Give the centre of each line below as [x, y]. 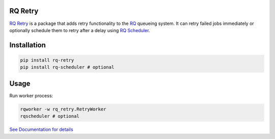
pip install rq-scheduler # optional [67, 67]
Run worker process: [31, 95]
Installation [28, 45]
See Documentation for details [41, 129]
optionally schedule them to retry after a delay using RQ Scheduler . [80, 30]
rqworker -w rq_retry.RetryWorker [63, 109]
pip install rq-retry [47, 60]
